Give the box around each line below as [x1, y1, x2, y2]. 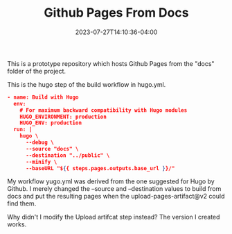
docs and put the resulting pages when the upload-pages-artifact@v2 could [7, 192, 225, 201]
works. [7, 220, 27, 228]
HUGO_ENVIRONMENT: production [19, 113, 107, 120]
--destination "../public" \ [25, 151, 110, 159]
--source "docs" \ [25, 145, 79, 152]
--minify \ [25, 158, 57, 165]
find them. [7, 199, 37, 208]
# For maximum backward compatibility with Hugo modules [19, 106, 188, 114]
